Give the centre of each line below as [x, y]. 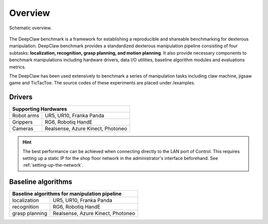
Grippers [23, 122]
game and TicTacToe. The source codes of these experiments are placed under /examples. [102, 83]
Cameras [23, 129]
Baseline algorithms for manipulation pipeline [67, 194]
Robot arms [26, 116]
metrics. [18, 67]
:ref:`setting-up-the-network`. [53, 165]
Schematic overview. [31, 28]
